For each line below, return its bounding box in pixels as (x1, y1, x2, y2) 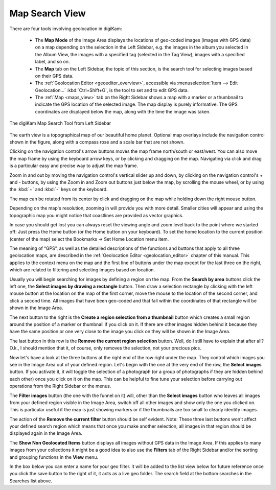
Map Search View (9, 8, 86, 19)
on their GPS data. (35, 73, 74, 79)
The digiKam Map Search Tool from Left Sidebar (9, 120, 111, 126)
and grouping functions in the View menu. (9, 454, 99, 460)
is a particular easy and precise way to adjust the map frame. (9, 162, 139, 169)
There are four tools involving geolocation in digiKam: (9, 26, 122, 32)
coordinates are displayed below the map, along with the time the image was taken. (35, 108, 211, 114)
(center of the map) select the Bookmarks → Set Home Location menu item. (9, 236, 169, 242)
